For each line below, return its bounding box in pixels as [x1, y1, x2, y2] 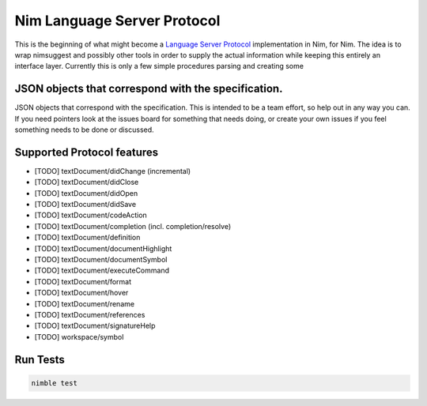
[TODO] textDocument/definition [34, 233, 141, 242]
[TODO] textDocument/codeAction [34, 210, 148, 220]
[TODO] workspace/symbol [34, 332, 124, 341]
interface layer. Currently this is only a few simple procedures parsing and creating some [14, 62, 304, 71]
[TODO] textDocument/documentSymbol [34, 255, 168, 265]
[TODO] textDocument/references [34, 310, 145, 319]
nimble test [31, 378, 78, 387]
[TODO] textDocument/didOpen [34, 188, 138, 197]
